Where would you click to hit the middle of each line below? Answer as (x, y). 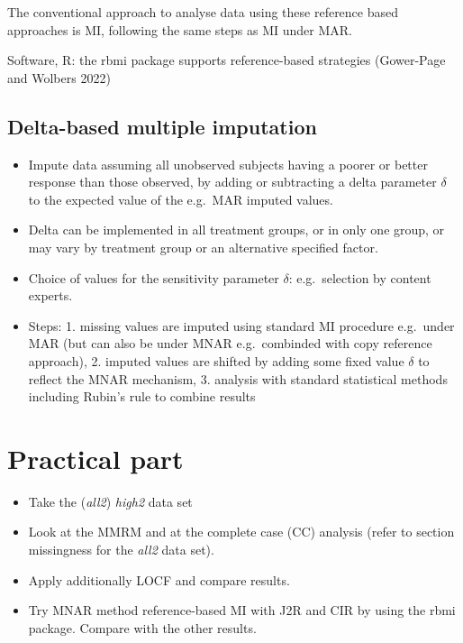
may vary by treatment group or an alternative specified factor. (203, 247)
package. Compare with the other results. (142, 627)
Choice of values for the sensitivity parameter (154, 277)
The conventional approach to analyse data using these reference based (203, 12)
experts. (50, 295)
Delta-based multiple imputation (162, 126)
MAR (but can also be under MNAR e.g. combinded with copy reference (230, 343)
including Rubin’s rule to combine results (142, 396)
